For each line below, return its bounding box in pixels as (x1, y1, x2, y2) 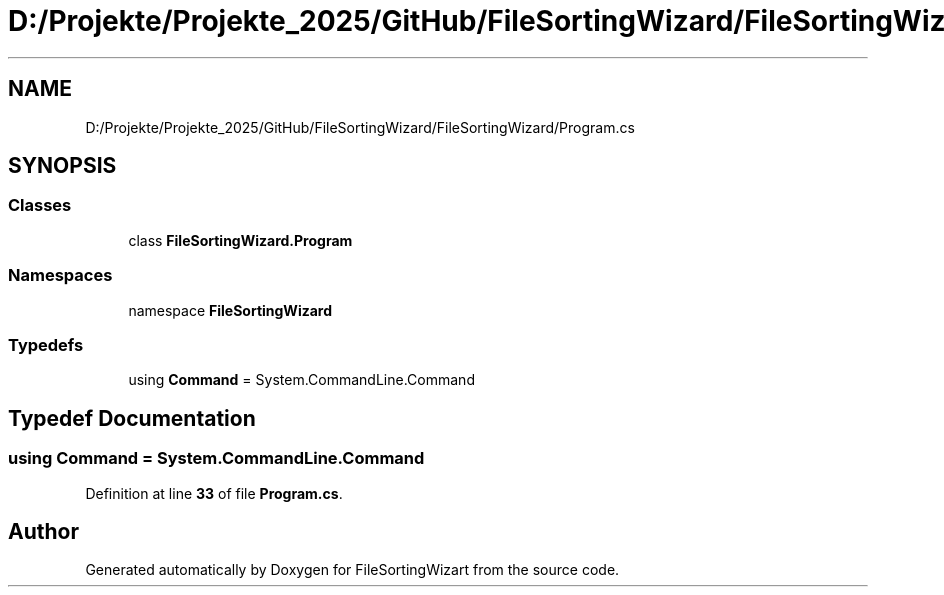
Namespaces (8, 265, 113, 286)
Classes (8, 195, 72, 216)
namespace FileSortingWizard (128, 301, 333, 319)
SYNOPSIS (8, 153, 117, 179)
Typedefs (8, 334, 84, 355)
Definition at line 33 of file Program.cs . (85, 484, 343, 502)
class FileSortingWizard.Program (128, 231, 353, 249)
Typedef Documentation (8, 405, 256, 431)
